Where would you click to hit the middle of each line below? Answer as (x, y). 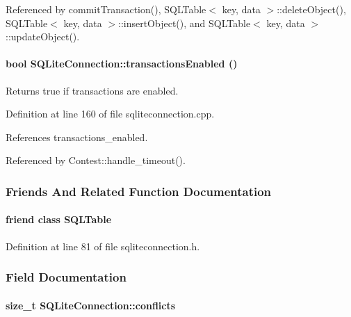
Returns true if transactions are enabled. (92, 90)
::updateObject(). (43, 36)
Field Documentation (66, 277)
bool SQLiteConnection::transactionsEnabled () (122, 64)
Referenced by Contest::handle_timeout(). (96, 160)
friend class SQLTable (59, 219)
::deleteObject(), (311, 9)
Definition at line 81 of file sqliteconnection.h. (103, 246)
